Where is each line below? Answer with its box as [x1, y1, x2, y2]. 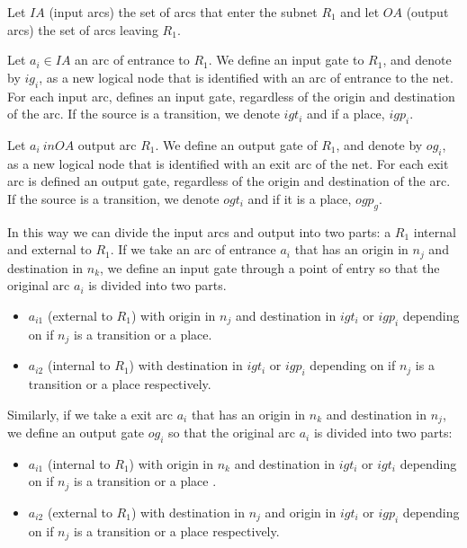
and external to [7, 240, 92, 259]
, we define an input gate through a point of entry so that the [100, 258, 440, 277]
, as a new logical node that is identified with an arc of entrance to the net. [39, 67, 454, 86]
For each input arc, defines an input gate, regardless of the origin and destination [7, 86, 455, 105]
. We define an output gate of [155, 135, 318, 154]
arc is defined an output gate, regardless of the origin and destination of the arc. [7, 172, 451, 190]
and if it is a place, [247, 189, 352, 208]
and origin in [265, 502, 337, 521]
